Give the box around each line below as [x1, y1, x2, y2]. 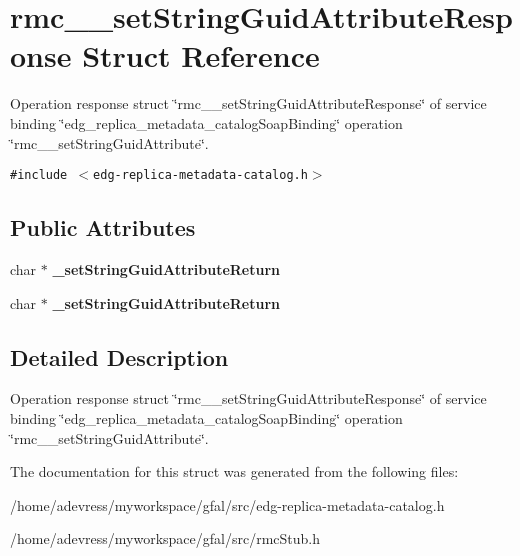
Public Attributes [10, 212, 196, 243]
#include [10, 168, 68, 183]
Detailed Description [10, 341, 229, 372]
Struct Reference [82, 35, 320, 76]
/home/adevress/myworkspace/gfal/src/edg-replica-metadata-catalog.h [10, 494, 445, 515]
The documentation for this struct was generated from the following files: [10, 461, 459, 482]
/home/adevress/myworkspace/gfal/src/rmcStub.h [10, 528, 321, 549]
